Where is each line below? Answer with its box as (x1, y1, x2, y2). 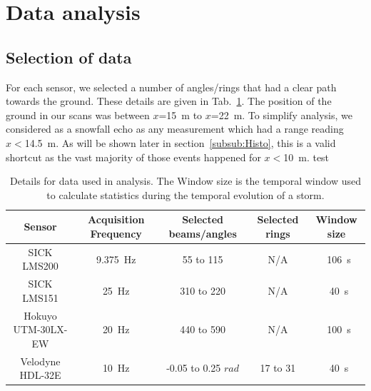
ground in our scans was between (6, 107, 150, 122)
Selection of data (6, 46, 132, 68)
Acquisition (88, 212, 145, 227)
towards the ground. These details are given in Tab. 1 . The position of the (6, 93, 332, 108)
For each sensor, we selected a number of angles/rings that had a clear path (6, 79, 337, 94)
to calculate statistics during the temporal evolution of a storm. (46, 187, 325, 202)
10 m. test (283, 149, 330, 164)
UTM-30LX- (13, 322, 68, 337)
